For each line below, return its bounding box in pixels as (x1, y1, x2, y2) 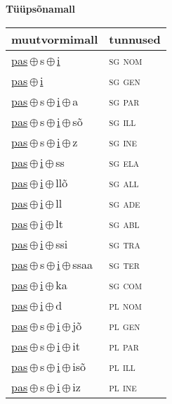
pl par (109, 337, 139, 354)
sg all (109, 174, 139, 191)
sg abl (109, 215, 140, 232)
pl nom (109, 296, 142, 313)
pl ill (109, 358, 135, 374)
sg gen (109, 72, 140, 89)
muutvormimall (11, 30, 98, 47)
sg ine (109, 133, 138, 150)
